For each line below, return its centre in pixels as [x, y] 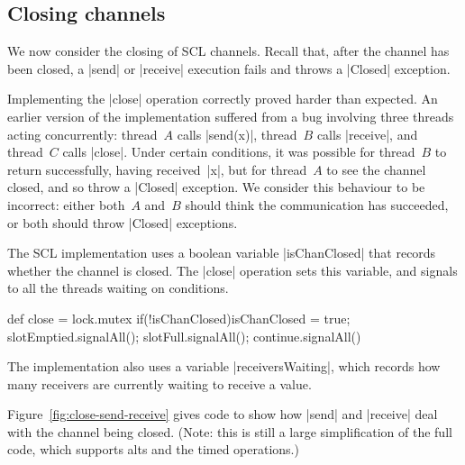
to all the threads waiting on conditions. [118, 288]
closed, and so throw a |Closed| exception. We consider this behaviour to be [216, 187]
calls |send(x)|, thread [237, 134]
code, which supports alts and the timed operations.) [153, 449]
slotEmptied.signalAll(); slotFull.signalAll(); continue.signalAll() [184, 336]
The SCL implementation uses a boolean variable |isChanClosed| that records [222, 253]
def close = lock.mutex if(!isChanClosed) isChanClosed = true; [179, 318]
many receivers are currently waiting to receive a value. [160, 383]
